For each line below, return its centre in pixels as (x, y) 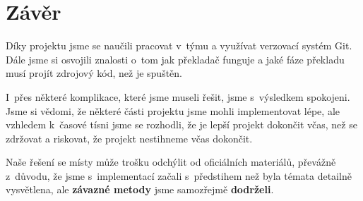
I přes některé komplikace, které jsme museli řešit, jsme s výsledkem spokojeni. (178, 96)
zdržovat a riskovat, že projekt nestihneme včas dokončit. (129, 138)
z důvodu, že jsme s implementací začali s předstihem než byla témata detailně (179, 175)
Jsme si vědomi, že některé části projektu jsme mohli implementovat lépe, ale (173, 110)
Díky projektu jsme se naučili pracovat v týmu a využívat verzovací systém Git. (179, 45)
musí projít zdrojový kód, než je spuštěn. (94, 73)
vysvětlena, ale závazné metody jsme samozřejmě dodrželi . (140, 189)
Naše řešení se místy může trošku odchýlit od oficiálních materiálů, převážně (171, 162)
